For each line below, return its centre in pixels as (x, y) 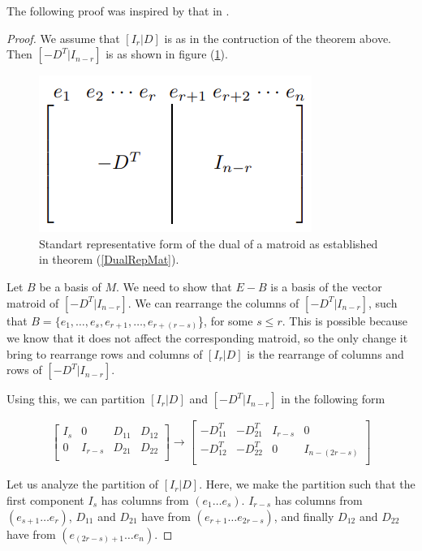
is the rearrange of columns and (325, 353)
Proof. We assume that (63, 38)
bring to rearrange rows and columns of (105, 353)
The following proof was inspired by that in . (118, 11)
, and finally (304, 516)
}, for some (226, 320)
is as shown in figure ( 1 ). (167, 54)
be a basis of (70, 286)
